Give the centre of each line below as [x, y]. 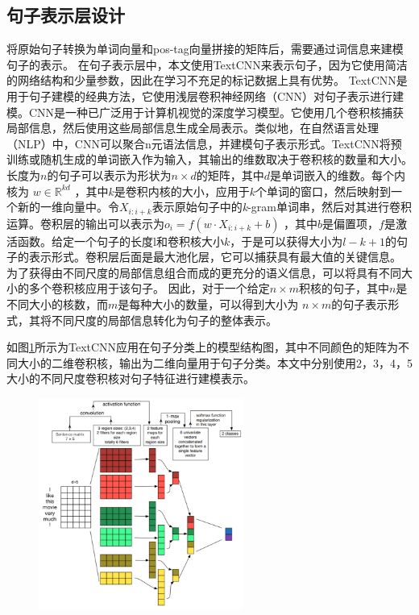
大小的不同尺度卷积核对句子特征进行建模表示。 [131, 378]
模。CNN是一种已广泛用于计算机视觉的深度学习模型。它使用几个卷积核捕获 [205, 112]
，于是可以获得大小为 [286, 241]
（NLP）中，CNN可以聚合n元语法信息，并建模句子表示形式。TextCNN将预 [204, 143]
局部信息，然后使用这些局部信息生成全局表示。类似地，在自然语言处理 [193, 128]
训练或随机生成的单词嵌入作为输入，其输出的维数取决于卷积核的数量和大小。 [209, 159]
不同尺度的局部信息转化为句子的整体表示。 [164, 320]
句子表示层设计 [66, 15]
